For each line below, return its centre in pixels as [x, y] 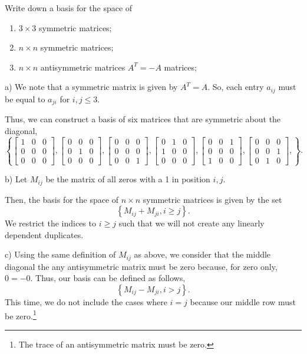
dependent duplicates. [44, 234]
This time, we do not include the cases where [86, 301]
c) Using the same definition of [60, 254]
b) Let [16, 179]
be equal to [25, 98]
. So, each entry [236, 87]
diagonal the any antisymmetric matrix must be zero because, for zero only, [141, 266]
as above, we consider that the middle [202, 254]
